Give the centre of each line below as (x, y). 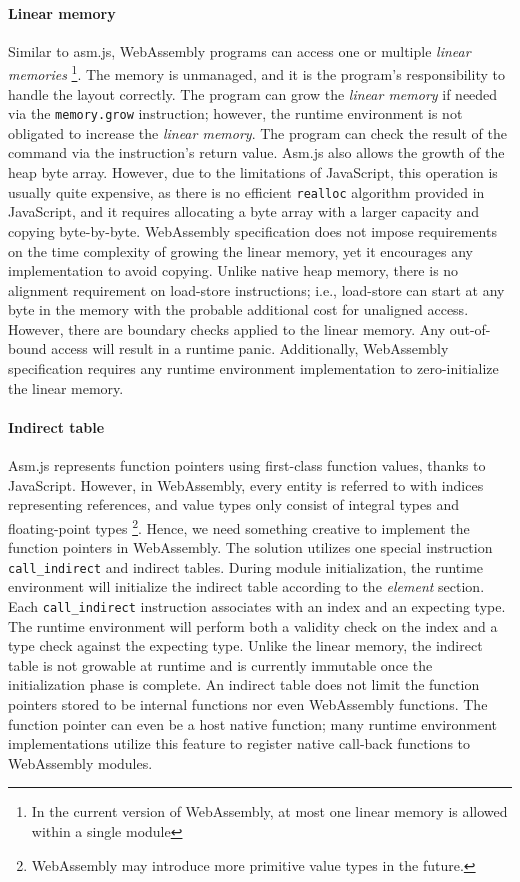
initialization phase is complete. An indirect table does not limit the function (244, 684)
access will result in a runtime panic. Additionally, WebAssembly (250, 348)
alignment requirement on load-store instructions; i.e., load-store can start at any (256, 289)
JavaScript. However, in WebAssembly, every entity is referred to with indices (246, 484)
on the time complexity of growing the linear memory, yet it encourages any (240, 250)
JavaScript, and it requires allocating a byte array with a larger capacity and (244, 211)
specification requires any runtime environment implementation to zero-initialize (253, 368)
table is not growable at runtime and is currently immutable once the (220, 664)
